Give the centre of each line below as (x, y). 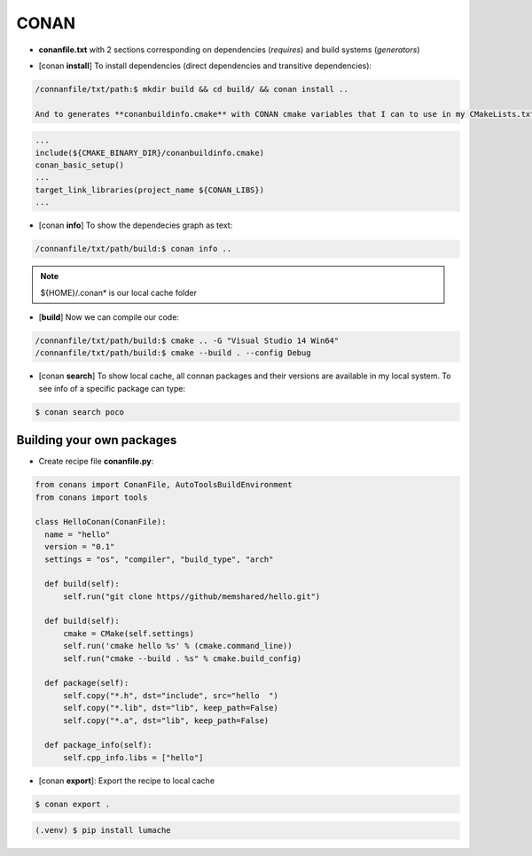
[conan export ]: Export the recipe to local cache (127, 781)
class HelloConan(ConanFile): (101, 522)
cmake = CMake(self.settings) (129, 633)
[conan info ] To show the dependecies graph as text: (136, 225)
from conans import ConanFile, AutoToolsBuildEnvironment (164, 485)
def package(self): (87, 683)
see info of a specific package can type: (112, 388)
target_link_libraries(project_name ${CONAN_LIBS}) (150, 190)
